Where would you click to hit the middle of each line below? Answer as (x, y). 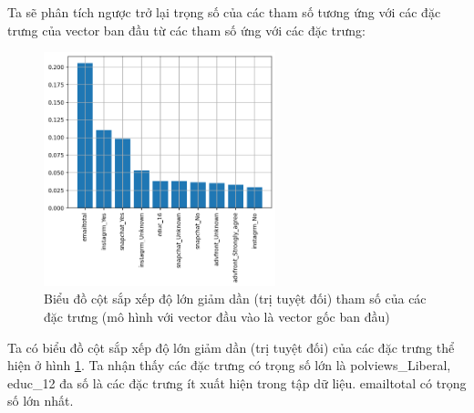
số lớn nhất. (41, 401)
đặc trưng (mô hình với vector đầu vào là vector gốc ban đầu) (217, 317)
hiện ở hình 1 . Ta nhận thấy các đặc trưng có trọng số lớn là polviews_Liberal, (229, 365)
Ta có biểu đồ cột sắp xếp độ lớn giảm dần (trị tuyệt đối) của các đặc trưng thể (231, 347)
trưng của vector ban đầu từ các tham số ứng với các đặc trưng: (186, 30)
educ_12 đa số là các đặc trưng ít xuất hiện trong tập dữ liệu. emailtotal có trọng (237, 382)
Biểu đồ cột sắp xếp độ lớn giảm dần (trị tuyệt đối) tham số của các (235, 299)
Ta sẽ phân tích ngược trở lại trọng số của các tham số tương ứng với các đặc (224, 12)
